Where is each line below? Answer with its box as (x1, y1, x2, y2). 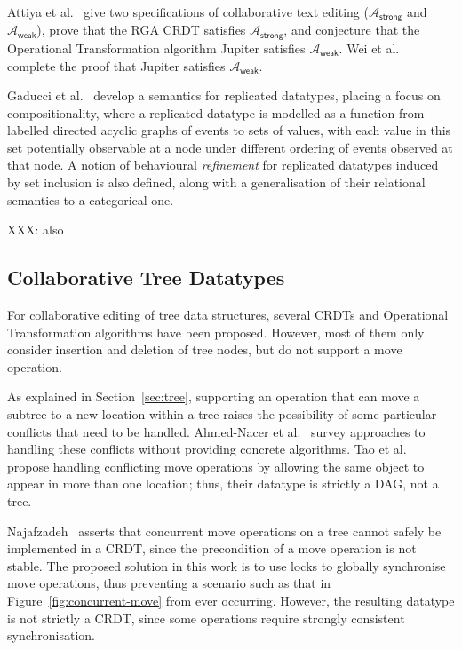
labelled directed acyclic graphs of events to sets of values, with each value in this (7, 121, 451, 139)
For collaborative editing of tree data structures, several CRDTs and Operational (7, 305, 449, 324)
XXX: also (7, 220, 64, 239)
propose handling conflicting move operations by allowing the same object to (7, 456, 425, 475)
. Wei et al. (339, 38, 400, 57)
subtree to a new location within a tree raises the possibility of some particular (7, 405, 437, 424)
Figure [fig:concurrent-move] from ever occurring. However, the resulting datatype (7, 591, 455, 609)
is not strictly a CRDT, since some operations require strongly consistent (7, 608, 405, 627)
